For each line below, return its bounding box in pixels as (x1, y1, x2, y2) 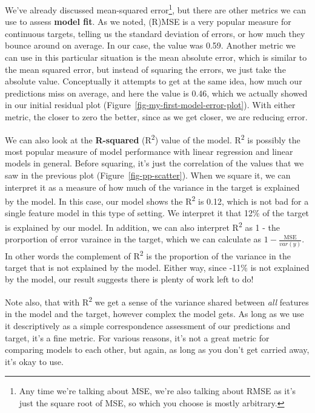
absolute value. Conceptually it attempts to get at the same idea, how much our (5, 75, 302, 87)
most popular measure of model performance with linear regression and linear (5, 145, 293, 157)
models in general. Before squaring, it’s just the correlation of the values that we (5, 157, 304, 169)
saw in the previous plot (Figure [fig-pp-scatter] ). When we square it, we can (5, 169, 291, 182)
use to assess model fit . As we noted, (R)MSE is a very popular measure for (5, 15, 291, 28)
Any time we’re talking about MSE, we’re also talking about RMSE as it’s (19, 384, 296, 397)
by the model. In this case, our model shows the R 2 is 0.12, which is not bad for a (5, 193, 309, 207)
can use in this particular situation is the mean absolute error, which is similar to (5, 51, 307, 64)
